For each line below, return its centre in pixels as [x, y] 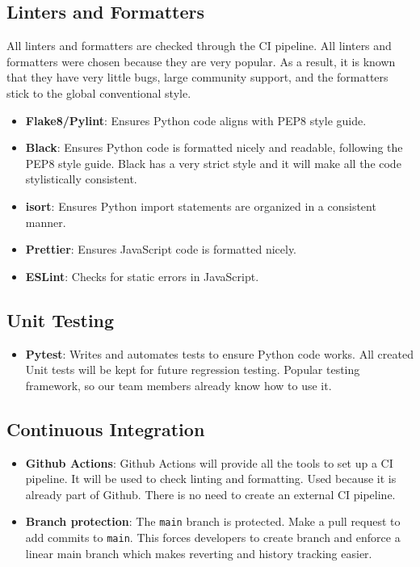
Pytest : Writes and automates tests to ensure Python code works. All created [219, 353]
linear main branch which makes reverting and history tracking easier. [199, 553]
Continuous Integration [106, 428]
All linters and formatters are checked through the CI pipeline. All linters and [199, 46]
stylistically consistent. [81, 179]
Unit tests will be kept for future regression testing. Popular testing [193, 370]
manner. [46, 222]
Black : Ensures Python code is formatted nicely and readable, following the [214, 147]
